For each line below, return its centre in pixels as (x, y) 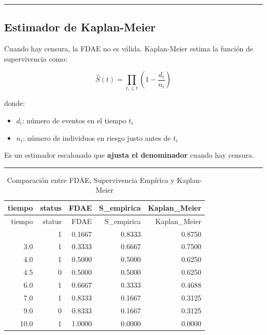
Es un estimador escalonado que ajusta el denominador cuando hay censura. (129, 155)
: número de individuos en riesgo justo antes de (97, 137)
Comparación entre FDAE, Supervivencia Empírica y (91, 180)
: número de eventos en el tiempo (74, 120)
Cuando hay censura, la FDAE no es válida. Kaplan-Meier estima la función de (129, 49)
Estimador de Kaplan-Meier (80, 27)
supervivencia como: (36, 58)
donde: (15, 103)
